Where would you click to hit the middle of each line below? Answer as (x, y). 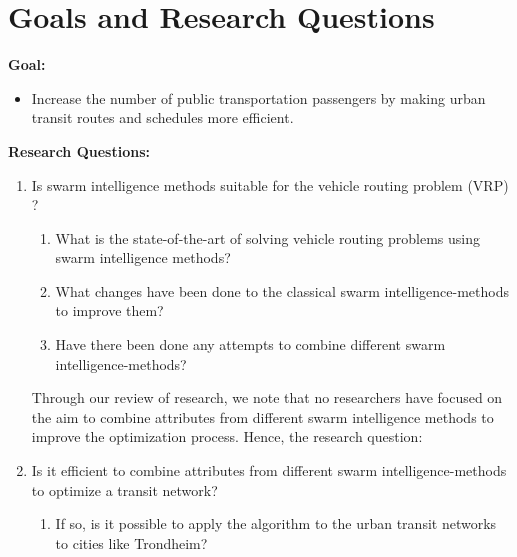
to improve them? (109, 310)
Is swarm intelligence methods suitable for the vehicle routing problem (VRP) (270, 184)
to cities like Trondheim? (131, 542)
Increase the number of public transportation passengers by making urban (258, 97)
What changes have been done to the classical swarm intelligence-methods (282, 290)
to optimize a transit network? (124, 489)
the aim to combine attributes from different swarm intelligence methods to (262, 416)
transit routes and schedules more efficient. (162, 117)
